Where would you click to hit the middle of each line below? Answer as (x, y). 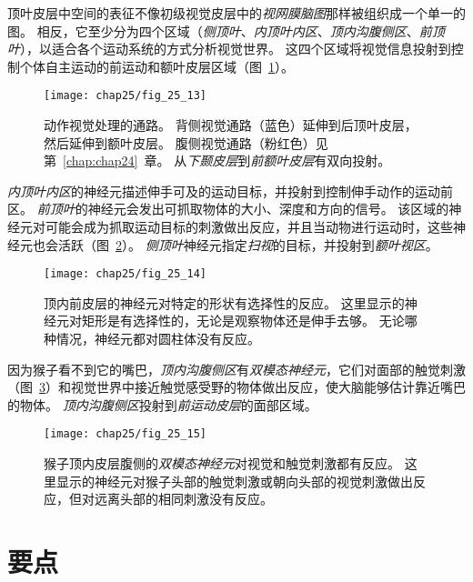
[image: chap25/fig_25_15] (125, 434)
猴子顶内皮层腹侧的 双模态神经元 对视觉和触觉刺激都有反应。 (222, 463)
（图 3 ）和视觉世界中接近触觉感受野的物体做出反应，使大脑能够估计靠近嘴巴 (236, 387)
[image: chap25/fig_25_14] (125, 274)
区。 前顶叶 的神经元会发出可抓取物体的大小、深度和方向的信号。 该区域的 (228, 209)
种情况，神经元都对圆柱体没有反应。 (152, 339)
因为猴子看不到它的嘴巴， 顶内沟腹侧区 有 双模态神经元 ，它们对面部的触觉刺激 (236, 369)
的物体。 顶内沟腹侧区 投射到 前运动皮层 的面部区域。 (162, 404)
